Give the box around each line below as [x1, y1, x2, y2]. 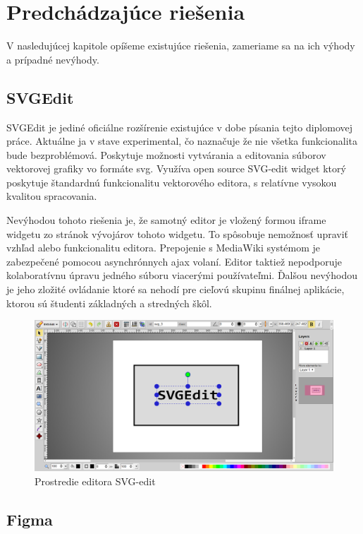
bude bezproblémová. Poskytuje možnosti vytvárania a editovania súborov [6, 147, 326, 162]
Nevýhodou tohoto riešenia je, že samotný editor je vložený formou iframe [6, 213, 326, 227]
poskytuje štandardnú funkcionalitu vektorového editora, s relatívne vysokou [6, 174, 337, 189]
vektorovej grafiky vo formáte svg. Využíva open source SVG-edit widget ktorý [6, 161, 346, 176]
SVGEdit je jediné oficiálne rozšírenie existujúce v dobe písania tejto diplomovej [6, 119, 353, 134]
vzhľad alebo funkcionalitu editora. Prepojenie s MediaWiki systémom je [6, 240, 321, 255]
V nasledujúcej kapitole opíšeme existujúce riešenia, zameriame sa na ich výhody [6, 38, 355, 53]
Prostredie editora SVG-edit [35, 473, 156, 488]
